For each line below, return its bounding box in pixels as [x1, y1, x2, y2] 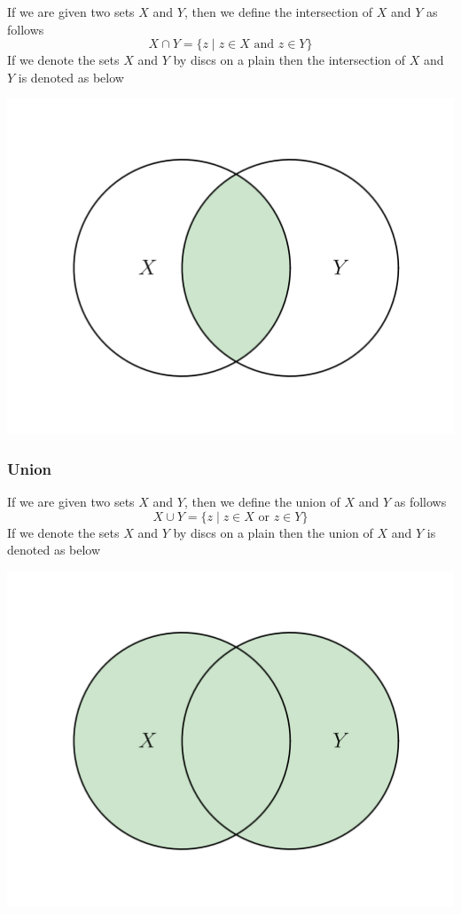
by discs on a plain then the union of [173, 523, 373, 541]
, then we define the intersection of [184, 3, 372, 20]
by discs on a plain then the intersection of [173, 51, 406, 69]
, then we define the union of [184, 492, 340, 511]
